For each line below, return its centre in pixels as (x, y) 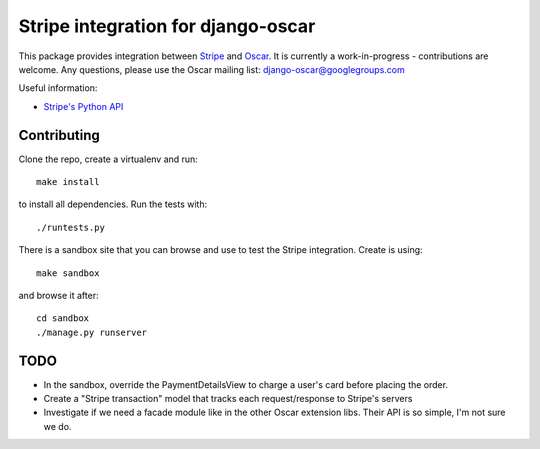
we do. (57, 426)
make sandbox (68, 273)
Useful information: (58, 88)
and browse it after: (58, 295)
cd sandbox (63, 318)
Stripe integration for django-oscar (167, 26)
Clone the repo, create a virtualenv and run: (108, 159)
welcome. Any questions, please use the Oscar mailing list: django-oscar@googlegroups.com (211, 69)
